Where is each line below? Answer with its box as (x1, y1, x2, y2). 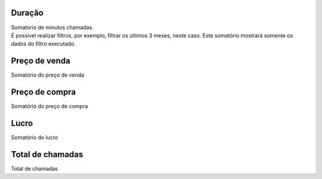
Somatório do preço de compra (11, 103, 88, 110)
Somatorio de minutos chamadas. (11, 24, 94, 31)
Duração (11, 8, 44, 18)
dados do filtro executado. (11, 40, 76, 48)
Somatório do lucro (11, 134, 58, 141)
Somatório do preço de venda (11, 71, 85, 78)
